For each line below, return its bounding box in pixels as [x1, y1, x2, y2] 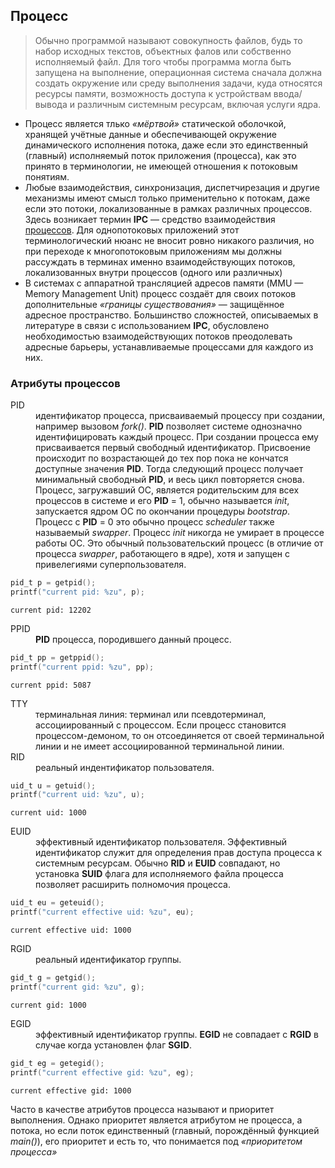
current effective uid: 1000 [10, 925, 132, 936]
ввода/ [273, 87, 303, 99]
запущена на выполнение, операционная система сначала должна [34, 66, 323, 78]
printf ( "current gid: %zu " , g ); [10, 982, 145, 992]
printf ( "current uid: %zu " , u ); [10, 790, 145, 800]
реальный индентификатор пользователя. [35, 761, 215, 773]
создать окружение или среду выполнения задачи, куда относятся [34, 77, 323, 89]
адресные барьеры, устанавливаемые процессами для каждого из [24, 340, 314, 353]
